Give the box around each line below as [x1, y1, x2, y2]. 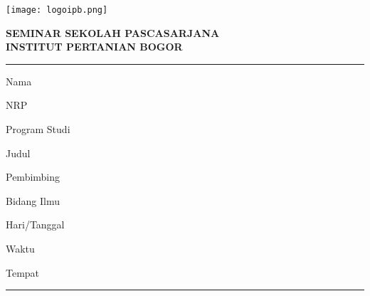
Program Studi [6, 122, 70, 137]
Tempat [6, 265, 40, 280]
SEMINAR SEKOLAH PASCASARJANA [6, 25, 220, 40]
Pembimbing [6, 169, 60, 184]
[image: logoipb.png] [6, 5, 108, 15]
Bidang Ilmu [6, 193, 60, 208]
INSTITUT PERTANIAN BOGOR [6, 39, 183, 54]
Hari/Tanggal [6, 217, 65, 232]
